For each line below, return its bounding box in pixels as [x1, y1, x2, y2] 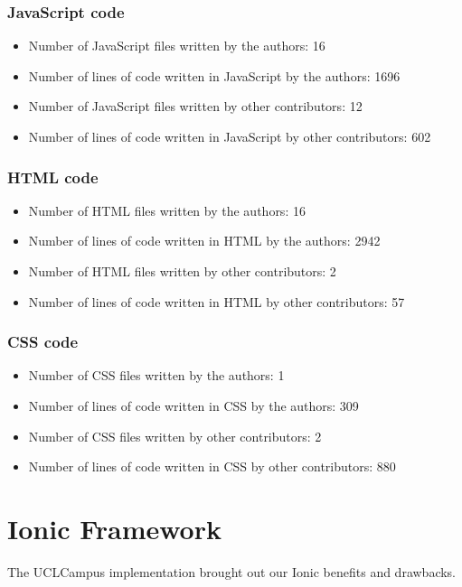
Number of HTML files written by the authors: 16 [28, 200, 306, 219]
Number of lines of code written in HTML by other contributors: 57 [28, 292, 405, 311]
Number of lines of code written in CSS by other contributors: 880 [28, 457, 396, 476]
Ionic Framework [7, 509, 222, 546]
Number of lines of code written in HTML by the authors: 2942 [28, 231, 381, 250]
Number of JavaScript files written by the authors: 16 [28, 36, 325, 55]
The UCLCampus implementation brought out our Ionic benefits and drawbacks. [7, 562, 457, 581]
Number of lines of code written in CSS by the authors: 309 [28, 396, 359, 415]
